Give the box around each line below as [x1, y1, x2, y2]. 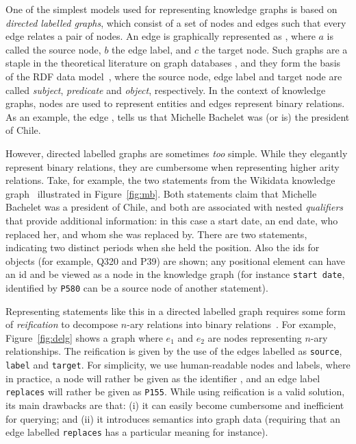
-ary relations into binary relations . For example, [127, 317, 336, 331]
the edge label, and [112, 42, 192, 56]
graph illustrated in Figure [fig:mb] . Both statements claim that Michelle [5, 186, 317, 200]
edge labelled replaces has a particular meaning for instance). [5, 425, 268, 439]
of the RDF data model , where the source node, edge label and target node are [5, 69, 342, 83]
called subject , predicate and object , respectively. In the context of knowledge [5, 82, 326, 97]
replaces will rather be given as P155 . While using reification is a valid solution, [5, 384, 345, 399]
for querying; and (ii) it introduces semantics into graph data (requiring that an [5, 411, 340, 425]
